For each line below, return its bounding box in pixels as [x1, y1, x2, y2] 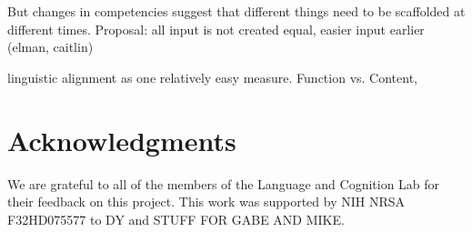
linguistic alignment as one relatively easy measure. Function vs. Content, [7, 67, 417, 86]
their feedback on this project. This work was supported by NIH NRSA [7, 192, 405, 211]
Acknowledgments [7, 121, 236, 158]
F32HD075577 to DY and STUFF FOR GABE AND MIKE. [7, 209, 345, 228]
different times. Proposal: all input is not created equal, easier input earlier [7, 19, 425, 38]
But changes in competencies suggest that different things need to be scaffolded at [7, 2, 466, 20]
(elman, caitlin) [7, 37, 94, 56]
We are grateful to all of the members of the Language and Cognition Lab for [7, 174, 440, 193]
